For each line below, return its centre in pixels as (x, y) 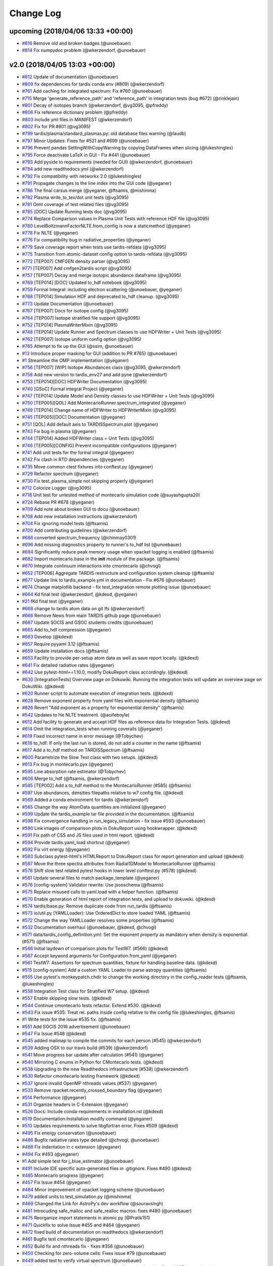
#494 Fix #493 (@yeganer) (51, 1154)
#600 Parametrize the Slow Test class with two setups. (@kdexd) (90, 757)
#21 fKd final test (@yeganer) (52, 601)
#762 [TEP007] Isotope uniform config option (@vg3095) (82, 339)
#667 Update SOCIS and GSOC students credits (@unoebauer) (88, 622)
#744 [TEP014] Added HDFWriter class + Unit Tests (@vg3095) (88, 439)
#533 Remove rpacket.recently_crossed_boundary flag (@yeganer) (92, 1090)
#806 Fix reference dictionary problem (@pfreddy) (75, 112)
